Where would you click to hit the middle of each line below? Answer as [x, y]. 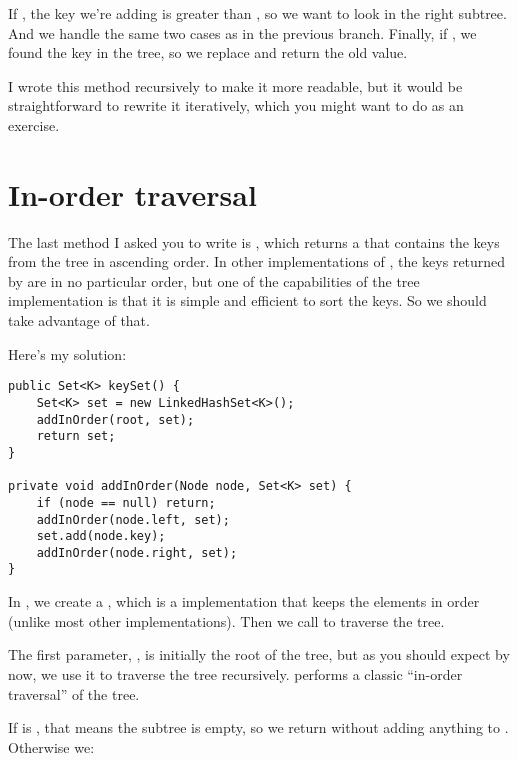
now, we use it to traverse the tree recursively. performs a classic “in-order [235, 673]
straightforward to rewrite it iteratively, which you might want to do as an [236, 105]
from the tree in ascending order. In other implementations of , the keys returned [257, 261]
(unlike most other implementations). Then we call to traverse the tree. [226, 620]
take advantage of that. [79, 320]
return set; [76, 436]
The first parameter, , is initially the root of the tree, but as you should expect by [259, 654]
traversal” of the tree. [74, 693]
